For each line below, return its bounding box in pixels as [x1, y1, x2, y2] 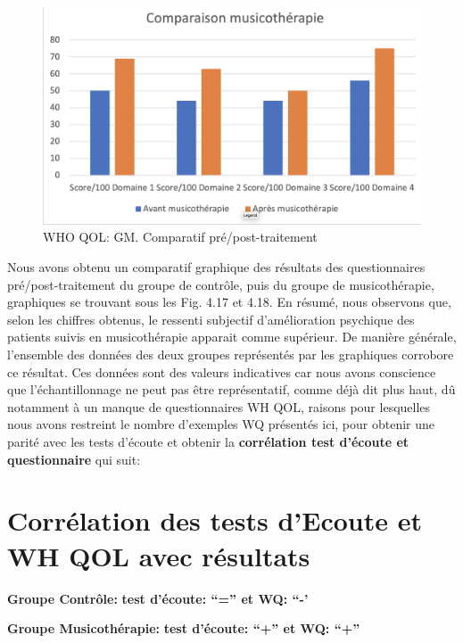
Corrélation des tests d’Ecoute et [7, 502, 422, 539]
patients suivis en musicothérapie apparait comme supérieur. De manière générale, [7, 327, 457, 346]
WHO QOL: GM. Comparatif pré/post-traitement [43, 227, 318, 246]
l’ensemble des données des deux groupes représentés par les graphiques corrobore [7, 345, 454, 364]
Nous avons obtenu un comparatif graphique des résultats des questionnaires [7, 258, 426, 276]
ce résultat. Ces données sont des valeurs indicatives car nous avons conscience [7, 362, 436, 381]
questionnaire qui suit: [7, 449, 141, 468]
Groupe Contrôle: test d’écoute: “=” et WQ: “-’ [7, 589, 309, 607]
